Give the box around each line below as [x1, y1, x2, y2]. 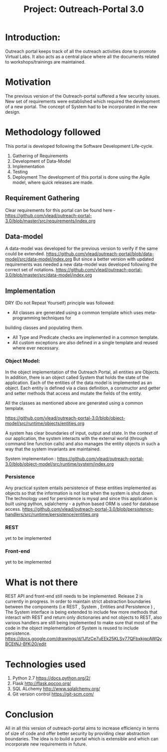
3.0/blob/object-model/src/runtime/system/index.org [5, 461, 114, 467]
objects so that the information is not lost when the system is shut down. [5, 490, 154, 496]
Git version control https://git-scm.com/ [12, 691, 94, 697]
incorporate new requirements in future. [5, 741, 87, 747]
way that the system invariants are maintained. [5, 446, 101, 452]
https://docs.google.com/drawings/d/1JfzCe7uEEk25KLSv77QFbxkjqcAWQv [5, 636, 162, 642]
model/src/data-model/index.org [5, 256, 72, 262]
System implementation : [5, 456, 56, 462]
